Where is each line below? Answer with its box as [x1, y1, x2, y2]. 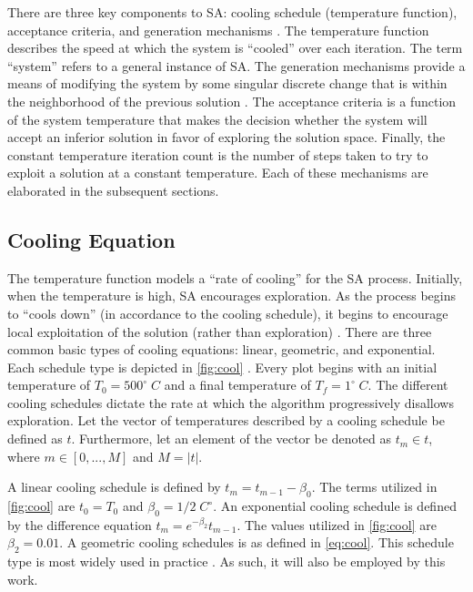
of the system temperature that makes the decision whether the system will [7, 109, 428, 128]
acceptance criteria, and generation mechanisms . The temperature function [7, 20, 429, 39]
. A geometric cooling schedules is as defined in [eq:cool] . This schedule [59, 533, 454, 552]
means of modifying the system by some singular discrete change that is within [7, 74, 448, 93]
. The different [367, 375, 448, 394]
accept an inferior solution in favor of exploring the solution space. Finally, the [7, 128, 446, 147]
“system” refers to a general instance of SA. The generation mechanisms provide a [7, 56, 466, 75]
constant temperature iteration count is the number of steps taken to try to [7, 145, 428, 164]
